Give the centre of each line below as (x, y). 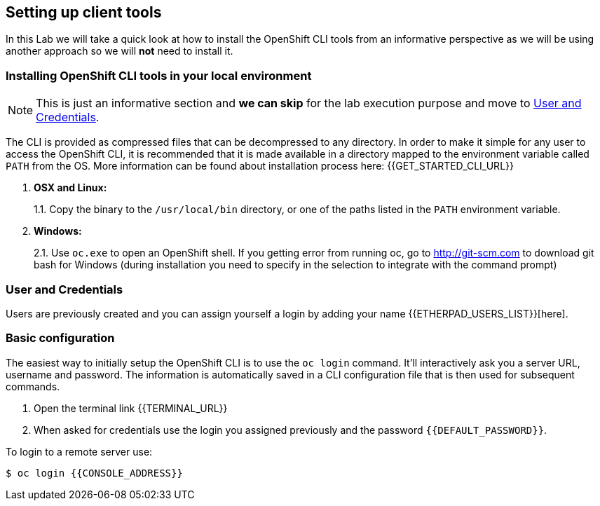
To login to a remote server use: (79, 451)
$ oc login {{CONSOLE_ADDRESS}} (94, 473)
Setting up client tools (84, 12)
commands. (33, 386)
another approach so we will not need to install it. (120, 51)
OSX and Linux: (70, 188)
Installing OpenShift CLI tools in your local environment (159, 75)
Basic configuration (60, 338)
